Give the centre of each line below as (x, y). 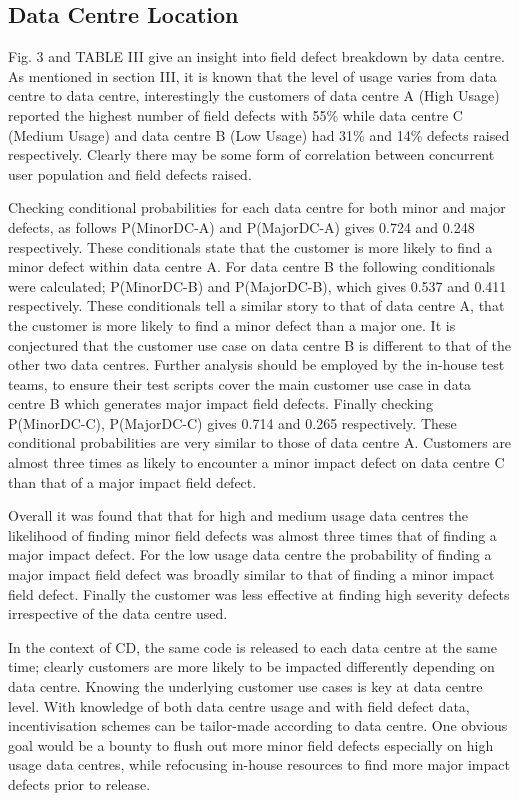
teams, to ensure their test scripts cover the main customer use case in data (240, 383)
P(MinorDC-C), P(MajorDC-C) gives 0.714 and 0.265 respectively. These (232, 422)
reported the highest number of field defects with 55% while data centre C (235, 114)
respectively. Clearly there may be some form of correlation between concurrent (251, 154)
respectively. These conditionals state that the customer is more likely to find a (250, 246)
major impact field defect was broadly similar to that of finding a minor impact (251, 574)
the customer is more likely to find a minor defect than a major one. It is (232, 324)
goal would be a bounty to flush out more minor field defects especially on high (251, 744)
